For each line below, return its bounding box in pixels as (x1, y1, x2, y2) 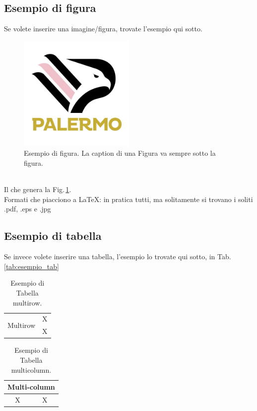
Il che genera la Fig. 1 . (4, 184, 71, 195)
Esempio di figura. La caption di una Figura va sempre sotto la (24, 148, 216, 158)
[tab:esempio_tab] (4, 261, 59, 271)
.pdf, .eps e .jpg (4, 204, 51, 214)
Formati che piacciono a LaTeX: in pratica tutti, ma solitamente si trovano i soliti (4, 194, 253, 204)
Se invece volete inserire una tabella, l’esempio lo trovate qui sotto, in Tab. (4, 251, 231, 262)
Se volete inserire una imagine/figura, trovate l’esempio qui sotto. (4, 23, 202, 34)
